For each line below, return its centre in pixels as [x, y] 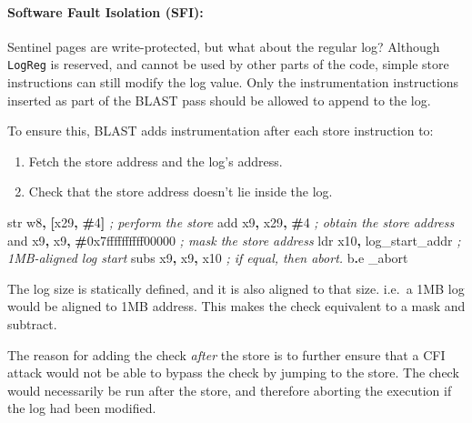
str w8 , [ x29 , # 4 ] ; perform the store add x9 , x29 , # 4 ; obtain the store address [231, 222]
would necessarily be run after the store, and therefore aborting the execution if [230, 390]
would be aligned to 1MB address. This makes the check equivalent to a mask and [236, 306]
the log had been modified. [82, 408]
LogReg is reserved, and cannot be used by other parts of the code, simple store [228, 64]
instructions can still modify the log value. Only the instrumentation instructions [233, 82]
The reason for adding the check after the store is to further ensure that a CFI [226, 354]
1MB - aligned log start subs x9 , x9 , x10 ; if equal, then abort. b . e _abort [208, 258]
